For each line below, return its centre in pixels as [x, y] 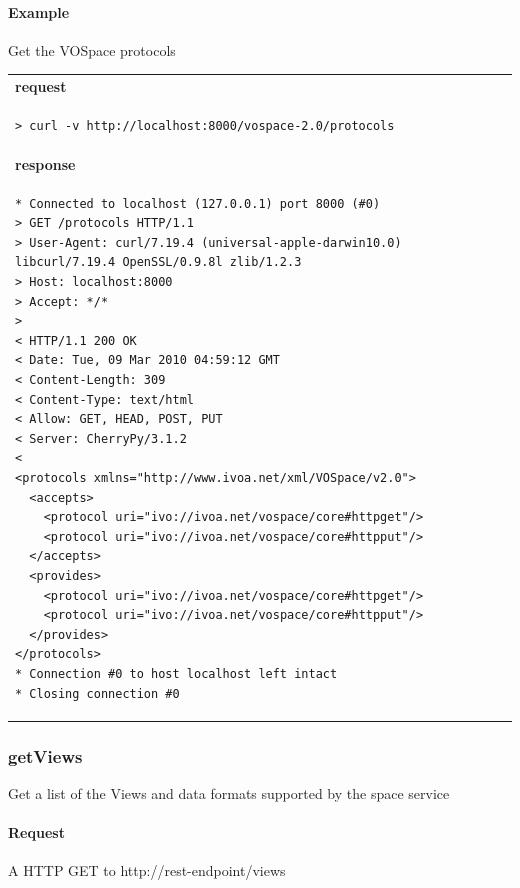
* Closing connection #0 [97, 693]
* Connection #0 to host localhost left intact [176, 673]
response [45, 163]
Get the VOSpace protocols [92, 49]
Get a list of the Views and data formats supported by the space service [229, 792]
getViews [45, 755]
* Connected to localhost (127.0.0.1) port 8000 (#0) [198, 203]
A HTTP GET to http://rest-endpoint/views [147, 870]
